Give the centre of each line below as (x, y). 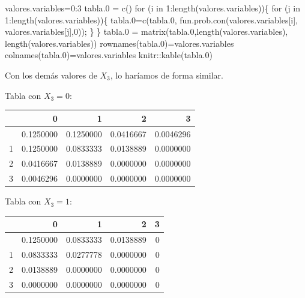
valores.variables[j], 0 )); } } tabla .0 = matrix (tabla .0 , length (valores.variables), (146, 31)
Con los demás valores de (51, 75)
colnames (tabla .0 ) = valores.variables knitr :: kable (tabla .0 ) (109, 55)
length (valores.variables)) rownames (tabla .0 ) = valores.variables (119, 43)
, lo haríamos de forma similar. (167, 75)
